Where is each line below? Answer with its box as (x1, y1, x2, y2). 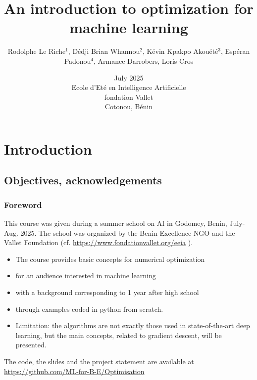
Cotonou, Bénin (104, 101, 153, 112)
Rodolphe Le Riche (7, 46, 66, 56)
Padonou (64, 55, 91, 66)
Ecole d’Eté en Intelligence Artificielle (71, 82, 186, 92)
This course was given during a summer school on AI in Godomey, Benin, (4, 218, 227, 228)
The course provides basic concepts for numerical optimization (15, 253, 205, 264)
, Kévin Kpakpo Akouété (142, 46, 218, 56)
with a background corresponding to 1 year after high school (15, 287, 199, 297)
